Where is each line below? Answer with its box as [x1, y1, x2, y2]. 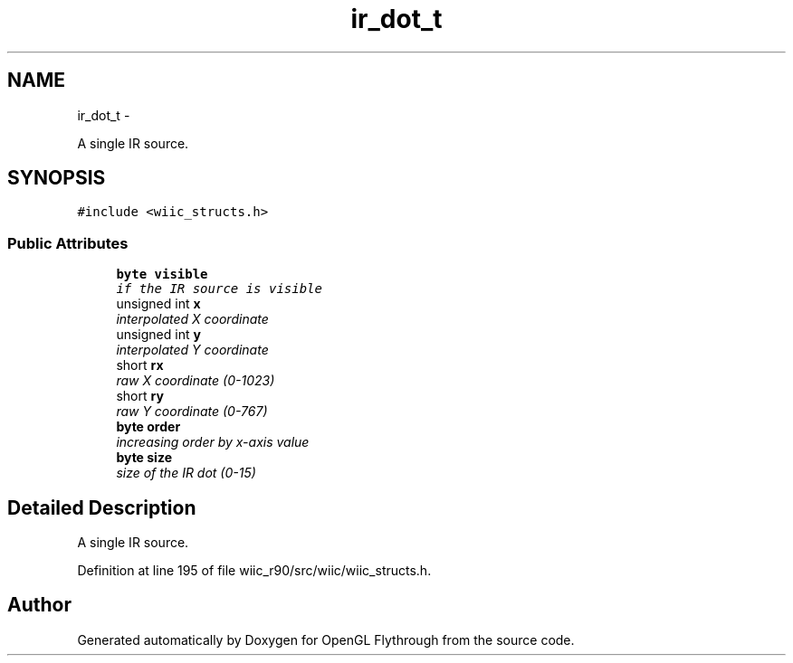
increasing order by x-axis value [116, 434, 310, 450]
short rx [116, 357, 164, 374]
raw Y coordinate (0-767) [116, 403, 268, 420]
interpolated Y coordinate [116, 342, 269, 358]
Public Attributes [7, 233, 129, 252]
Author [7, 593, 72, 617]
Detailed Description [7, 496, 196, 519]
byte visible [116, 267, 208, 282]
